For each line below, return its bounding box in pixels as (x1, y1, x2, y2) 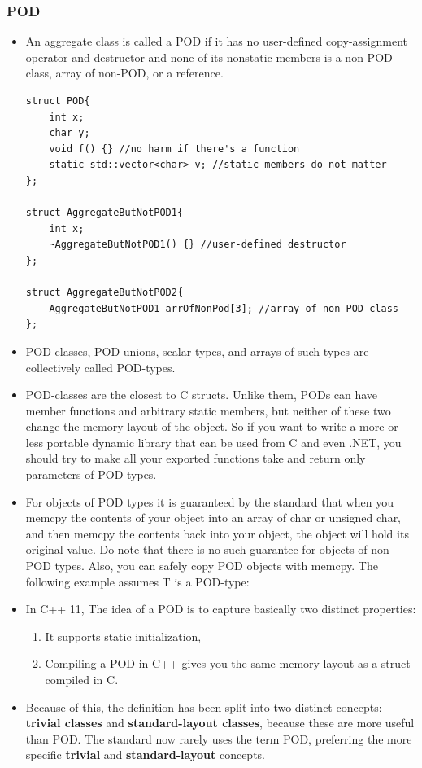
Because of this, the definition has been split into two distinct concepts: (25, 698, 382, 715)
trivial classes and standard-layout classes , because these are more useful (25, 714, 415, 731)
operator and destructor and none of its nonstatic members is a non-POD (25, 48, 393, 65)
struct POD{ (25, 95, 90, 107)
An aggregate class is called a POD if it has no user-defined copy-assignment (25, 33, 407, 50)
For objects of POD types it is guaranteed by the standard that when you (25, 493, 394, 510)
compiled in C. (45, 671, 119, 687)
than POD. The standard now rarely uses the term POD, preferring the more (25, 730, 412, 747)
